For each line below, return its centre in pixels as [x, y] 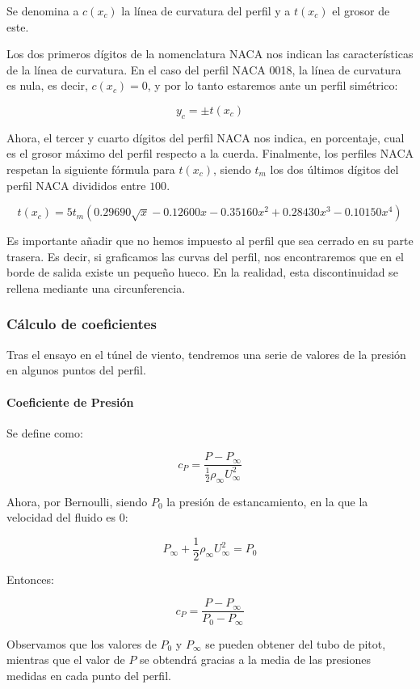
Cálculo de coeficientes [82, 324]
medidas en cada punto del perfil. [89, 676]
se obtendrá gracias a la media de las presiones [255, 659]
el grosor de [361, 11]
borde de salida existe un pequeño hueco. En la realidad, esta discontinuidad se [202, 272]
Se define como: [45, 432]
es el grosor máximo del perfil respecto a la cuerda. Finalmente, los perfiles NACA [210, 153]
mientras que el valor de [66, 659]
